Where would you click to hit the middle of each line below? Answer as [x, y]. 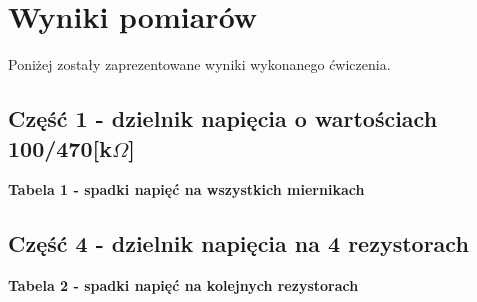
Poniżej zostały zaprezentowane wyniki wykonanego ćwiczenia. [199, 64]
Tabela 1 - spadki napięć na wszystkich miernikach [186, 189]
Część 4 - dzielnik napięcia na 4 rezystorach [238, 243]
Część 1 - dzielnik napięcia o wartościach [223, 118]
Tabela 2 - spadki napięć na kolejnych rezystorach [183, 285]
